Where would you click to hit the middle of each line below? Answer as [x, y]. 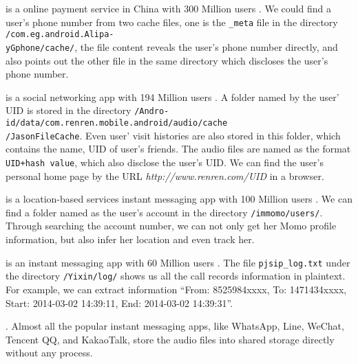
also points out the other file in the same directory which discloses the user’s [167, 60]
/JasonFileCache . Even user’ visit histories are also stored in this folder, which [173, 135]
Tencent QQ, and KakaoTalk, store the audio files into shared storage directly [170, 339]
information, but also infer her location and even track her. [130, 239]
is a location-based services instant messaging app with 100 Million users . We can [179, 199]
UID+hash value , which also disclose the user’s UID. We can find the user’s [165, 162]
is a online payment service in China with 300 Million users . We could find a [168, 8]
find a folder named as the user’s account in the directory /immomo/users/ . [164, 212]
